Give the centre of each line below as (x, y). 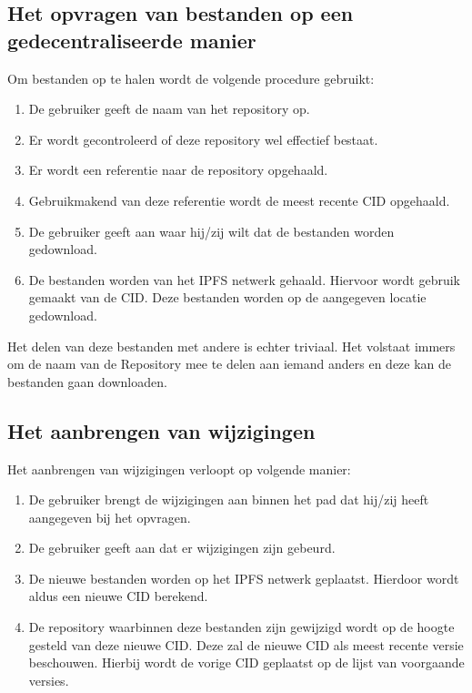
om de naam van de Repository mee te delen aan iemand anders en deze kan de (230, 364)
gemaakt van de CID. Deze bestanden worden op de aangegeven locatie (227, 297)
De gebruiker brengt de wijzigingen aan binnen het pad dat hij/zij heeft (229, 499)
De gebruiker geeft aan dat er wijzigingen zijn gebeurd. (182, 548)
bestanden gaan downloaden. (87, 381)
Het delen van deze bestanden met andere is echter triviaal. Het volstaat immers (231, 346)
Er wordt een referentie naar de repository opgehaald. (178, 170)
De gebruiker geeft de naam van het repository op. (169, 109)
